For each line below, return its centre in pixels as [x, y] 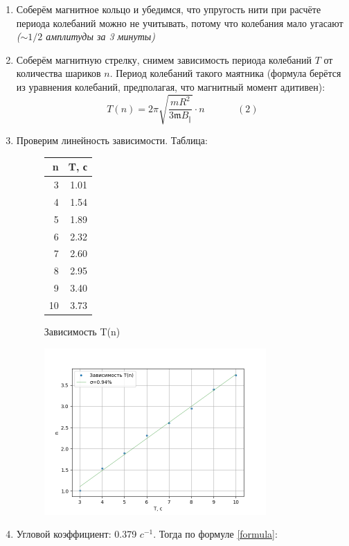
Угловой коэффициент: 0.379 [77, 534]
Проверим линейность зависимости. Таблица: [112, 140]
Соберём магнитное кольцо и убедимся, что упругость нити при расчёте [169, 9]
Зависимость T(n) [82, 332]
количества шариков [59, 73]
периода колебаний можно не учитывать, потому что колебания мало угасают [180, 23]
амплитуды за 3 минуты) [100, 36]
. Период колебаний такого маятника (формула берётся [225, 73]
